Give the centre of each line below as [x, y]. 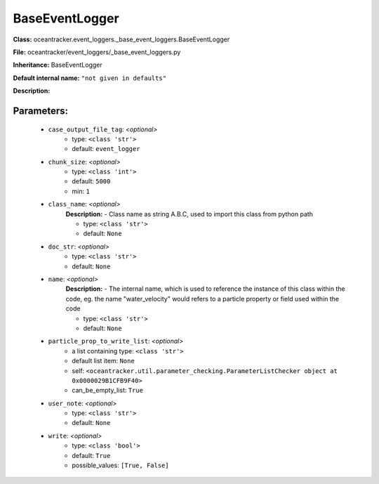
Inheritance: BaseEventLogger [58, 65]
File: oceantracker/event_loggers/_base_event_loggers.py [97, 52]
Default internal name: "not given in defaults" [90, 78]
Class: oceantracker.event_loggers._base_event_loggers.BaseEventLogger [121, 39]
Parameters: [40, 111]
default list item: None [103, 361]
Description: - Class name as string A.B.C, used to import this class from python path [189, 214]
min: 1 [81, 191]
